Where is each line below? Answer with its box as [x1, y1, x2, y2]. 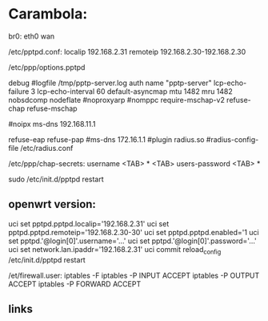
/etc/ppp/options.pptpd [8, 62, 86, 72]
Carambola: [8, 5, 88, 23]
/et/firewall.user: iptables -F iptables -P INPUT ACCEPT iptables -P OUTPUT [8, 270, 260, 280]
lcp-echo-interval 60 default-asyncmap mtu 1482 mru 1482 [37, 86, 234, 96]
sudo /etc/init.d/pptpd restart [8, 174, 104, 184]
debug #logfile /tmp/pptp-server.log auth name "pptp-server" [8, 78, 212, 87]
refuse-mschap [26, 104, 78, 113]
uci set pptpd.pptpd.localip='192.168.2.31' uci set [8, 218, 170, 229]
